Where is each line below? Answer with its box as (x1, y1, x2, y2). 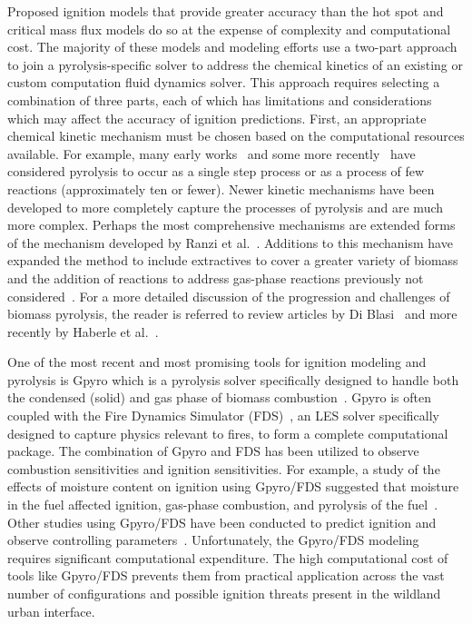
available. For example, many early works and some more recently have (7, 144, 416, 163)
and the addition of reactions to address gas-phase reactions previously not (7, 268, 424, 287)
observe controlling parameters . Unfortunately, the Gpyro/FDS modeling (7, 530, 419, 550)
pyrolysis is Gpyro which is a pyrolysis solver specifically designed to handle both (7, 370, 459, 389)
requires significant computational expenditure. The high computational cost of (7, 548, 448, 567)
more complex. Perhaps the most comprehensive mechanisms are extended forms (7, 215, 456, 234)
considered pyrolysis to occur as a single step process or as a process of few (7, 162, 425, 181)
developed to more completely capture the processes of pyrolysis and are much (7, 197, 444, 216)
